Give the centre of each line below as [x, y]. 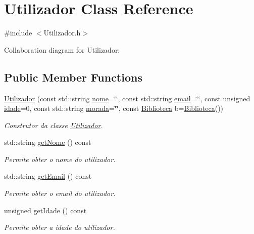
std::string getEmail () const [48, 176]
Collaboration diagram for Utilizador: [62, 49]
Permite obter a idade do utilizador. [60, 227]
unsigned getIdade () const [45, 210]
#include [18, 33]
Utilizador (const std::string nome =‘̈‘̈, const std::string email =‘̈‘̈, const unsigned [127, 98]
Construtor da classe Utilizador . [54, 125]
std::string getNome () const [48, 142]
